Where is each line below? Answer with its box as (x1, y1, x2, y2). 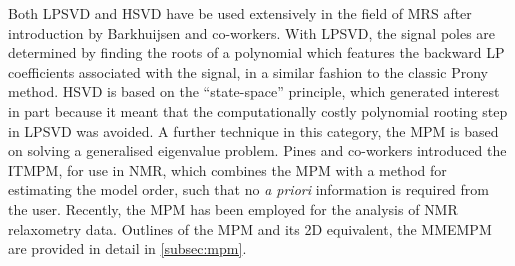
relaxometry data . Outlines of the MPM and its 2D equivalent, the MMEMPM (8, 218, 492, 239)
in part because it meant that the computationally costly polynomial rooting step (8, 100, 508, 121)
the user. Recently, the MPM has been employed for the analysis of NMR (8, 198, 458, 219)
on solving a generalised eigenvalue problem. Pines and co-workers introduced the (8, 140, 507, 161)
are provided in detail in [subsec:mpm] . (8, 238, 247, 259)
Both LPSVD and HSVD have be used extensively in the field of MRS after (8, 3, 472, 23)
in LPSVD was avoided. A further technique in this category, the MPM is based (8, 120, 499, 141)
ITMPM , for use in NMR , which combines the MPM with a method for (8, 159, 447, 180)
